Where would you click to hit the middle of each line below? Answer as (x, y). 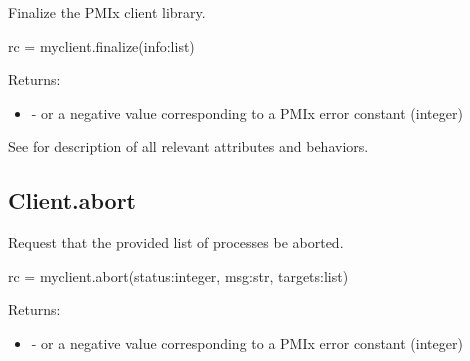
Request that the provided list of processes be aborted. (176, 242)
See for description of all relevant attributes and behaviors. (188, 146)
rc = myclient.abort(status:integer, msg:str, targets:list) (178, 275)
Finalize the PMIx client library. (107, 12)
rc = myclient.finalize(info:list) (101, 45)
